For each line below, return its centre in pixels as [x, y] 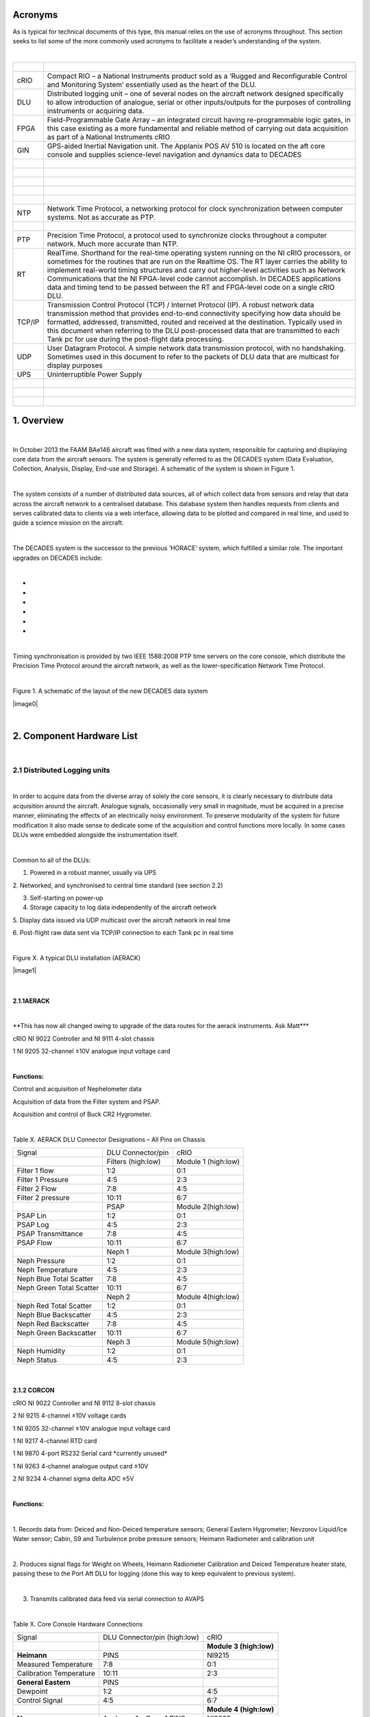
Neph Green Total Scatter [58, 1288]
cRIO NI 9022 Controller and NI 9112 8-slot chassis [84, 1403]
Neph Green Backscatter [57, 1333]
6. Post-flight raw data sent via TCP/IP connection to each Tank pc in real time [123, 933]
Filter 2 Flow [37, 1189]
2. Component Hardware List [75, 736]
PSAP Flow [35, 1243]
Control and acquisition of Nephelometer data [77, 1089]
